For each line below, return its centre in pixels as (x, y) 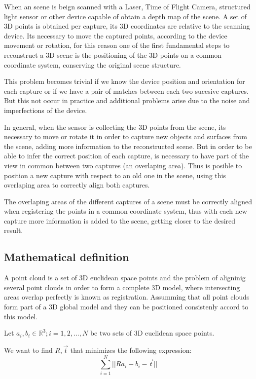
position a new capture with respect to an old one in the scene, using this (115, 175)
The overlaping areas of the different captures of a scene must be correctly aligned (128, 201)
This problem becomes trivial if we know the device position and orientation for (125, 81)
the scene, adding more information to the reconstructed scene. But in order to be (128, 146)
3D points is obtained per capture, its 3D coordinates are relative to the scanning (127, 26)
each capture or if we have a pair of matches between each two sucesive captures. (126, 91)
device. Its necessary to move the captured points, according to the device (116, 35)
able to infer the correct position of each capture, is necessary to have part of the (127, 156)
